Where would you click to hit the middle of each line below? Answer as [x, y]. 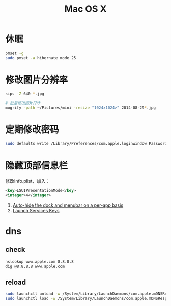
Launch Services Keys [36, 210]
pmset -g [15, 53]
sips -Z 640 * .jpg [25, 94]
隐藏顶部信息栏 [37, 166]
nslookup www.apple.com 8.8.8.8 [39, 261]
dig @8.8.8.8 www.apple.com [35, 266]
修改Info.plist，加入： [28, 181]
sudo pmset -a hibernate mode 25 [41, 58]
